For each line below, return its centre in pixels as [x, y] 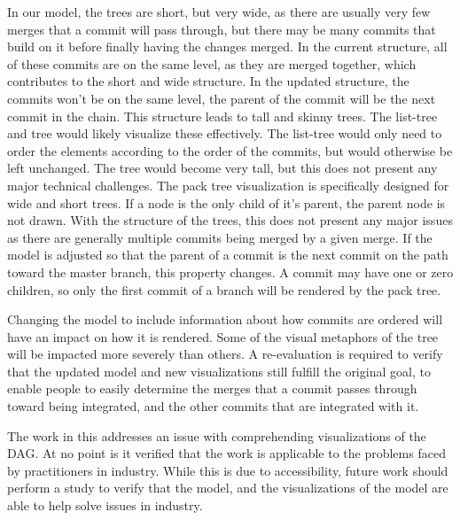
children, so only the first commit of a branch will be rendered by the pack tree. [224, 289]
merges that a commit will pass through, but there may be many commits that [222, 29]
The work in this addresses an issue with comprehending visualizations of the [217, 435]
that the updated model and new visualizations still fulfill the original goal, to [219, 371]
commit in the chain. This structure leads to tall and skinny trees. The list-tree [222, 116]
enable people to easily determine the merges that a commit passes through [212, 388]
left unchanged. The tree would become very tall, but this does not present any [222, 168]
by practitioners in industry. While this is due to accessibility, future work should [228, 470]
